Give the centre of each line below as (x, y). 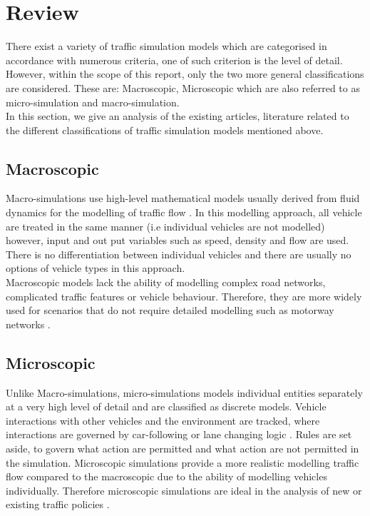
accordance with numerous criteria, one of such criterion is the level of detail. (174, 60)
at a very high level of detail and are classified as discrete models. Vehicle (166, 406)
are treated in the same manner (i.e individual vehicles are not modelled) (165, 226)
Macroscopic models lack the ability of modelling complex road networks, (166, 282)
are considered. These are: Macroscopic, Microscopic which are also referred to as (183, 87)
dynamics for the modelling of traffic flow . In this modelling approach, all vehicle (184, 212)
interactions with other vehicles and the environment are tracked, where (163, 420)
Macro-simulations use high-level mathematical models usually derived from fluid (183, 198)
